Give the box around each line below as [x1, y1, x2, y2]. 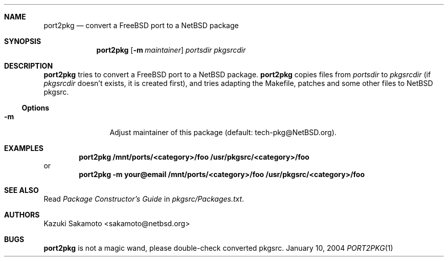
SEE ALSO [4, 186, 39, 194]
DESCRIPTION [4, 61, 53, 70]
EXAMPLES [4, 144, 43, 153]
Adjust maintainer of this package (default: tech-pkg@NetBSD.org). [109, 128, 337, 137]
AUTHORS [4, 210, 40, 219]
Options [21, 103, 50, 112]
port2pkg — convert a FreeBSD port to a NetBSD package [43, 21, 239, 30]
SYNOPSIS [4, 37, 41, 46]
